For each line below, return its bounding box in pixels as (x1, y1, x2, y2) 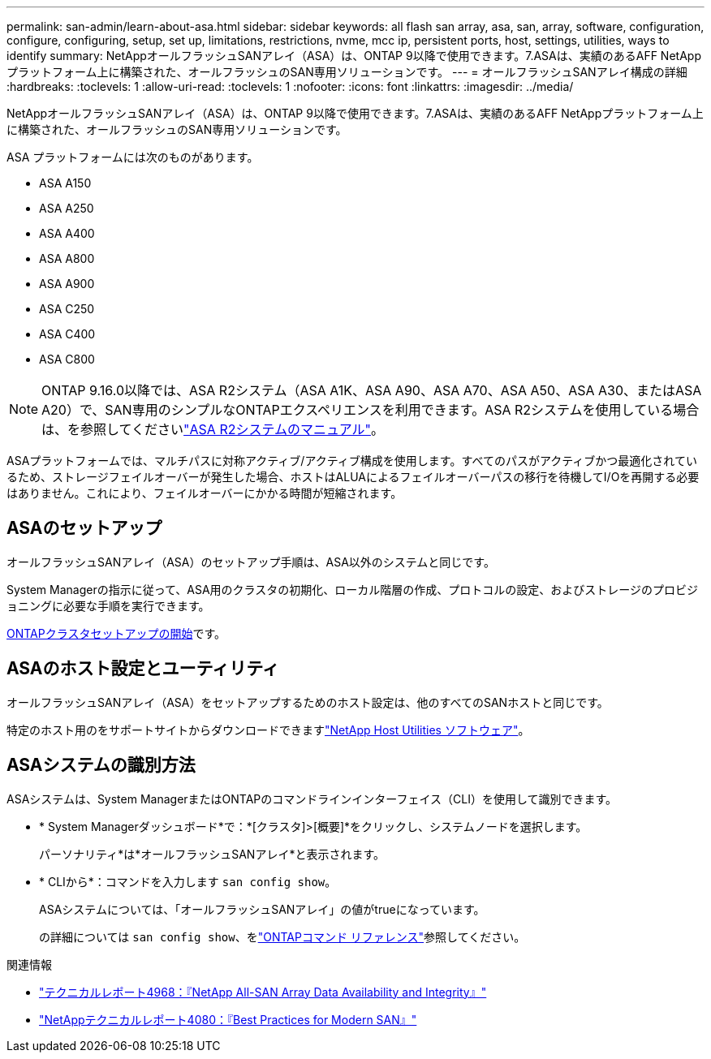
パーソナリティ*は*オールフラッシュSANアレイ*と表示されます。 (39, 846, 385, 861)
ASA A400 (39, 226, 95, 240)
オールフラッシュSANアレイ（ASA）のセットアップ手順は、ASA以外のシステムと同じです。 (6, 554, 495, 569)
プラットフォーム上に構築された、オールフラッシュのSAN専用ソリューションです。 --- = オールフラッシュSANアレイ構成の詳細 (6, 65, 687, 79)
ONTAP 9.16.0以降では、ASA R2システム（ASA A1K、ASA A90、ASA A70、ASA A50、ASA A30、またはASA (41, 382, 702, 398)
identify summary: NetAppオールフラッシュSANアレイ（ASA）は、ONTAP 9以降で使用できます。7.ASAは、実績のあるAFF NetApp (6, 49, 701, 62)
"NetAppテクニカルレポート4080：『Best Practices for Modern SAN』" (39, 1012, 417, 1027)
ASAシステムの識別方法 (6, 755, 196, 776)
